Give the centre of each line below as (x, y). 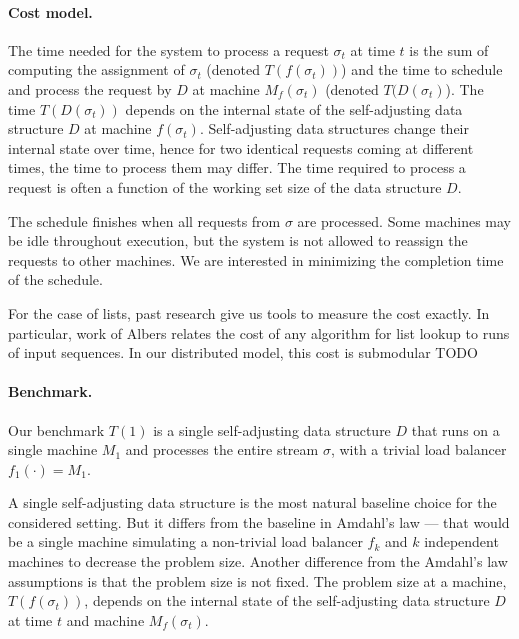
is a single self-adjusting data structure (272, 429)
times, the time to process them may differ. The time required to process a (237, 167)
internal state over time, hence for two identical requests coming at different (241, 147)
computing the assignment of (96, 69)
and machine (105, 619)
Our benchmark (56, 429)
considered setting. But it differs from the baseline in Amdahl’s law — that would (259, 521)
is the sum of (449, 49)
